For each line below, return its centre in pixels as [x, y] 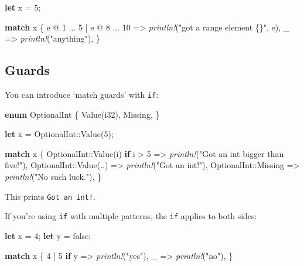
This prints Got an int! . [50, 196]
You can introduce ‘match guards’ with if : [82, 94]
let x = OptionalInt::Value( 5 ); [59, 134]
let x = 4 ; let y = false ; [48, 235]
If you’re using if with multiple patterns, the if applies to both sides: [131, 216]
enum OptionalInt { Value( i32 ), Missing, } [82, 114]
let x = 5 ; [23, 7]
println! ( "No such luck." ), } [53, 177]
